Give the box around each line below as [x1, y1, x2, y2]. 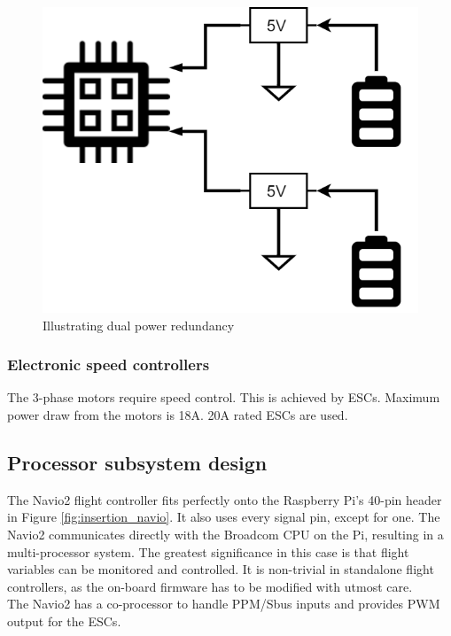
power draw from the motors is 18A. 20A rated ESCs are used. [7, 405, 348, 423]
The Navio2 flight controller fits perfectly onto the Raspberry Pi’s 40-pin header [7, 490, 442, 508]
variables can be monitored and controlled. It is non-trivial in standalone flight [7, 560, 434, 578]
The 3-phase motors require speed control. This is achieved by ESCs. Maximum [7, 388, 440, 407]
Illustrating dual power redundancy [43, 315, 235, 334]
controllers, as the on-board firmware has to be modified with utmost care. [7, 577, 413, 595]
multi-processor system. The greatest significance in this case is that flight [7, 542, 409, 561]
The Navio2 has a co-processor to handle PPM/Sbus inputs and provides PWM [7, 594, 440, 613]
